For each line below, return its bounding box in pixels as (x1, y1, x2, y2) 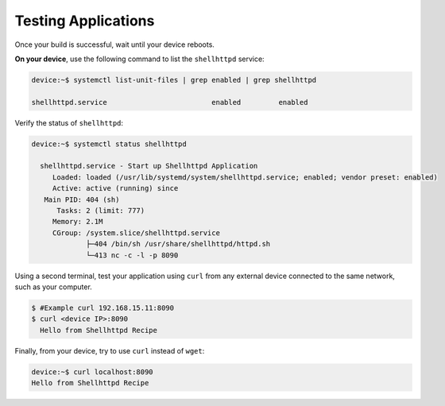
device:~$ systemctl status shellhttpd (31, 139, 187, 149)
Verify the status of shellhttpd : (14, 118, 123, 127)
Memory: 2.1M (52, 217, 103, 226)
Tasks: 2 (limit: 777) (56, 207, 145, 215)
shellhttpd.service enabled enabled (31, 98, 308, 106)
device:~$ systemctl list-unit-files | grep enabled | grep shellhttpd (31, 75, 317, 84)
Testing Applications (14, 12, 155, 29)
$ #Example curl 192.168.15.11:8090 (31, 303, 175, 312)
